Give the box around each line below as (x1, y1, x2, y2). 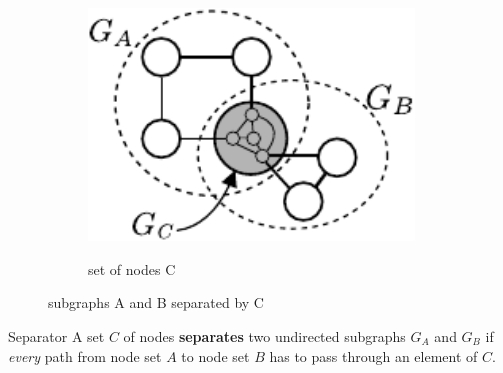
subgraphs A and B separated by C (48, 292, 264, 313)
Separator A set (8, 325, 105, 346)
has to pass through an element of (269, 345, 478, 366)
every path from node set (8, 345, 162, 366)
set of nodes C (88, 258, 176, 279)
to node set (181, 345, 250, 366)
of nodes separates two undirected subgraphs (123, 325, 406, 346)
